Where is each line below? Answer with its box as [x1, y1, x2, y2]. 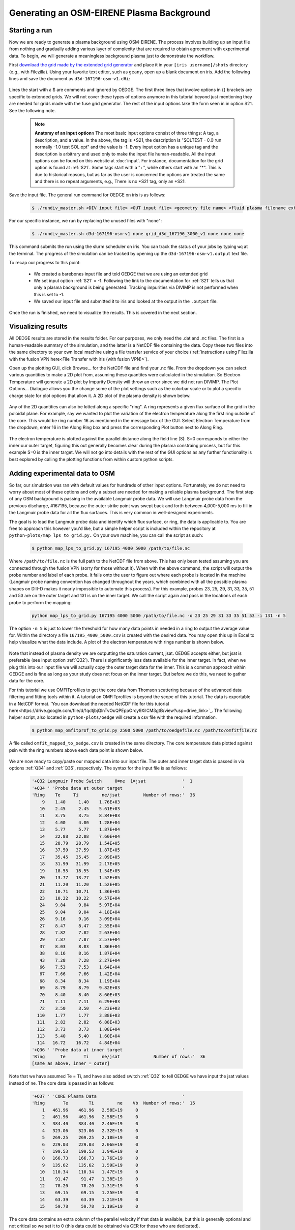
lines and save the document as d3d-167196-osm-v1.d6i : [9, 76, 130, 82]
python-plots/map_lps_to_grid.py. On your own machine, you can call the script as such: [9, 532, 204, 538]
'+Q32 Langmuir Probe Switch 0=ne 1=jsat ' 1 [31, 778, 193, 784]
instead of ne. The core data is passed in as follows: [9, 1080, 115, 1086]
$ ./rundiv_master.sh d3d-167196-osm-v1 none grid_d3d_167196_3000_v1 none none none [31, 231, 244, 237]
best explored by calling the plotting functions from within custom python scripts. [9, 456, 174, 462]
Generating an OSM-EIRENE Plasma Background [9, 7, 211, 18]
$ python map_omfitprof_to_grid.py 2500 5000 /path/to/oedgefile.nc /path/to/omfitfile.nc [31, 728, 258, 733]
